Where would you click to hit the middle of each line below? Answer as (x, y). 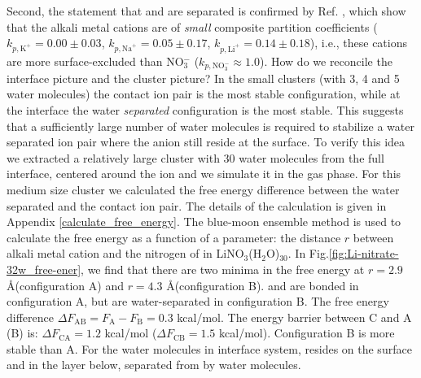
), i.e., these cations (358, 43)
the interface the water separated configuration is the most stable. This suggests (205, 109)
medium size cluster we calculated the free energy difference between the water (203, 189)
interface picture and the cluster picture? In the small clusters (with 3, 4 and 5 (203, 78)
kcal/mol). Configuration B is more (307, 333)
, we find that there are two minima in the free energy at (223, 269)
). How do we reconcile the (326, 61)
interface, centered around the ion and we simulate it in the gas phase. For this (204, 174)
